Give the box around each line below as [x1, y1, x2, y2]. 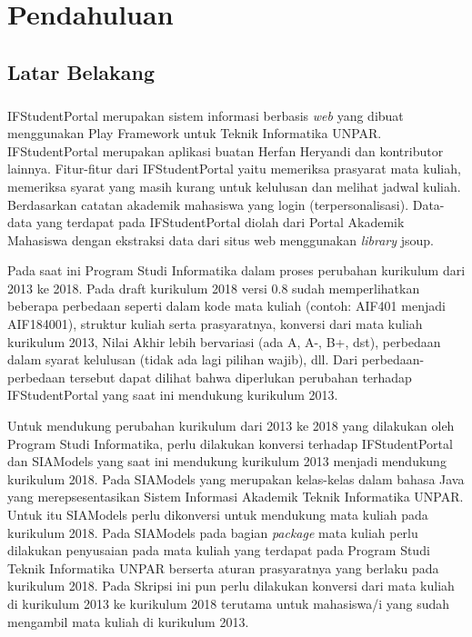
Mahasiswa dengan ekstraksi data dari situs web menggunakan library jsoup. [7, 230, 434, 249]
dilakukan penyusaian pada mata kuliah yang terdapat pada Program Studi [7, 541, 430, 560]
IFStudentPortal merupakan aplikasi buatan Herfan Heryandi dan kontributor [7, 141, 444, 160]
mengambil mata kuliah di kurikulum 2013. [7, 612, 249, 631]
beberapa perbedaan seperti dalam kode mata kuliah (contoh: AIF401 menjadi [7, 296, 446, 315]
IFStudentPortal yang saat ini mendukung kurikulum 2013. [7, 385, 338, 404]
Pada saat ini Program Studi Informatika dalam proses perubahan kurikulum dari [7, 261, 466, 280]
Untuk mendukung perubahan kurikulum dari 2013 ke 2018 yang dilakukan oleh [7, 416, 455, 435]
